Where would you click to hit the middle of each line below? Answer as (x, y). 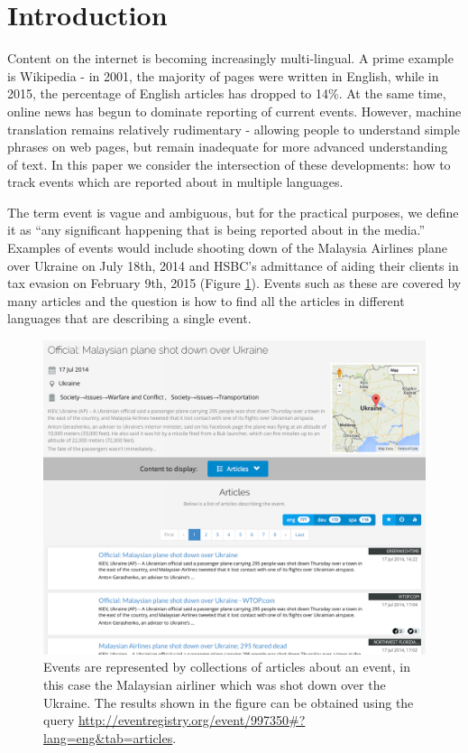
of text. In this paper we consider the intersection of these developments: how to (229, 164)
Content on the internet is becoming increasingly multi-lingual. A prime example (230, 58)
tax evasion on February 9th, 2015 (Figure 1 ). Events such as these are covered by (234, 283)
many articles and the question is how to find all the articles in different (206, 300)
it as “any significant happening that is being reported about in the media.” (216, 230)
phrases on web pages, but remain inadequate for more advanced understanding (228, 147)
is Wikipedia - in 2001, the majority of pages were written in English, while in (223, 75)
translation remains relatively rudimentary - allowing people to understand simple (234, 129)
